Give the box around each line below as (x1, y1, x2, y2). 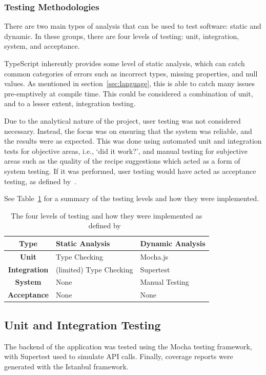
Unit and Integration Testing (4, 317, 161, 332)
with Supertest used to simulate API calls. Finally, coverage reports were (4, 351, 233, 362)
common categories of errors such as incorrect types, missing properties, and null (4, 68, 258, 78)
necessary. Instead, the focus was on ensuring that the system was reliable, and (4, 125, 252, 136)
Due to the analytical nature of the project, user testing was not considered (4, 115, 241, 126)
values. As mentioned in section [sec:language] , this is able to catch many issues (4, 78, 255, 89)
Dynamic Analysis (140, 238, 206, 248)
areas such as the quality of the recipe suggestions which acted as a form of (4, 155, 240, 166)
